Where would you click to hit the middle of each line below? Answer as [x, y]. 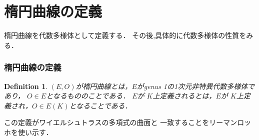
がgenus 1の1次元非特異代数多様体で [196, 86]
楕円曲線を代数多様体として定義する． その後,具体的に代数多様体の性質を [125, 35]
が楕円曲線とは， [104, 86]
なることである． [104, 105]
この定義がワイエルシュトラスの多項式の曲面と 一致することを [107, 122]
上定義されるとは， [184, 96]
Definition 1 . [26, 86]
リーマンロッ [230, 122]
